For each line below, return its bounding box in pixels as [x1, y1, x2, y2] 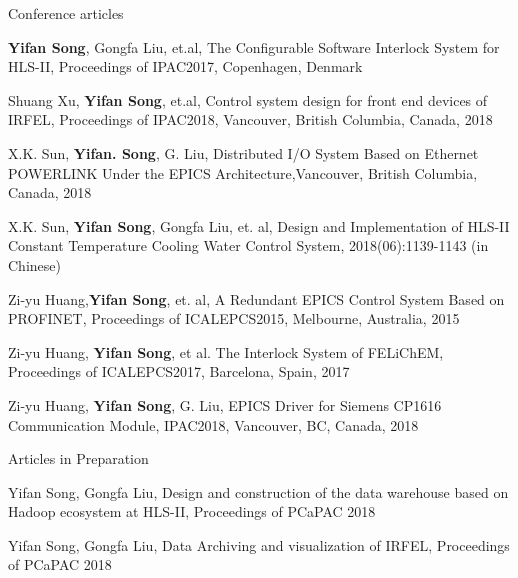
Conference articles [8, 3, 124, 23]
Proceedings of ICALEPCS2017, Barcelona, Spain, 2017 [8, 361, 350, 382]
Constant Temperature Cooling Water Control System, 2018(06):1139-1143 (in [8, 235, 489, 256]
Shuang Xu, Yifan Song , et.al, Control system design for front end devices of [8, 89, 488, 110]
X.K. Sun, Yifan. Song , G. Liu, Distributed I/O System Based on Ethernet [8, 142, 479, 163]
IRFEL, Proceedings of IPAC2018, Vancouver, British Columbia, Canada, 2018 [8, 109, 493, 130]
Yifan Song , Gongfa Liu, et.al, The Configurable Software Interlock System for [8, 36, 500, 57]
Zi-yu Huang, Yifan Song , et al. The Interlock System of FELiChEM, [8, 341, 444, 362]
